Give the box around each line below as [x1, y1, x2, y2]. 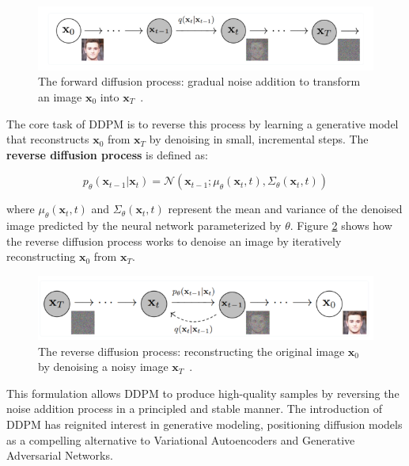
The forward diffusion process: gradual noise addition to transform [38, 73, 361, 90]
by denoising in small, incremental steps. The [149, 131, 369, 147]
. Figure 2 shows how [290, 217, 392, 234]
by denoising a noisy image [38, 358, 169, 375]
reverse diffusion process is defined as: [6, 146, 208, 162]
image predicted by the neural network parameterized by [6, 217, 282, 234]
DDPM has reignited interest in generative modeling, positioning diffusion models [6, 416, 403, 433]
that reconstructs [6, 131, 89, 147]
